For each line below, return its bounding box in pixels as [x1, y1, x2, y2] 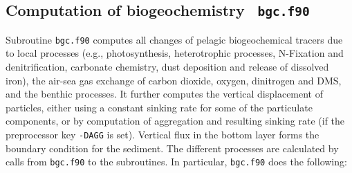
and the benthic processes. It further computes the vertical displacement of [6, 86, 324, 101]
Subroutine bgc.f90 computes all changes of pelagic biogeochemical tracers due [6, 32, 343, 46]
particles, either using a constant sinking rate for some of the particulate [6, 100, 313, 114]
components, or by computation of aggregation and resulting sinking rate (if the [6, 113, 345, 128]
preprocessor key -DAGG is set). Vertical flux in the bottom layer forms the [6, 127, 319, 141]
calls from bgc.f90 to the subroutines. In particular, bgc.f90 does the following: [6, 154, 347, 169]
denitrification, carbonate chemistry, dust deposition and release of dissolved [6, 60, 329, 74]
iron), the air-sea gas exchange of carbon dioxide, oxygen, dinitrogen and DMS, [6, 73, 342, 87]
